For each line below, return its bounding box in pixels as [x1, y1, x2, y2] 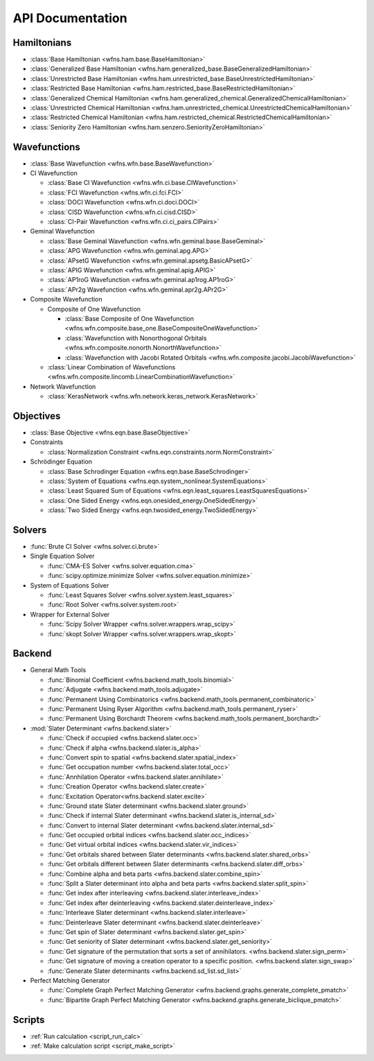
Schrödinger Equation [30, 457, 93, 466]
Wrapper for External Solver [30, 610, 110, 618]
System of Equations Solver [30, 581, 109, 589]
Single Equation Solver [30, 552, 95, 561]
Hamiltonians [12, 37, 72, 49]
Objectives [12, 410, 61, 422]
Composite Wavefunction [30, 295, 103, 304]
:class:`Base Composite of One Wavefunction [64, 314, 194, 322]
